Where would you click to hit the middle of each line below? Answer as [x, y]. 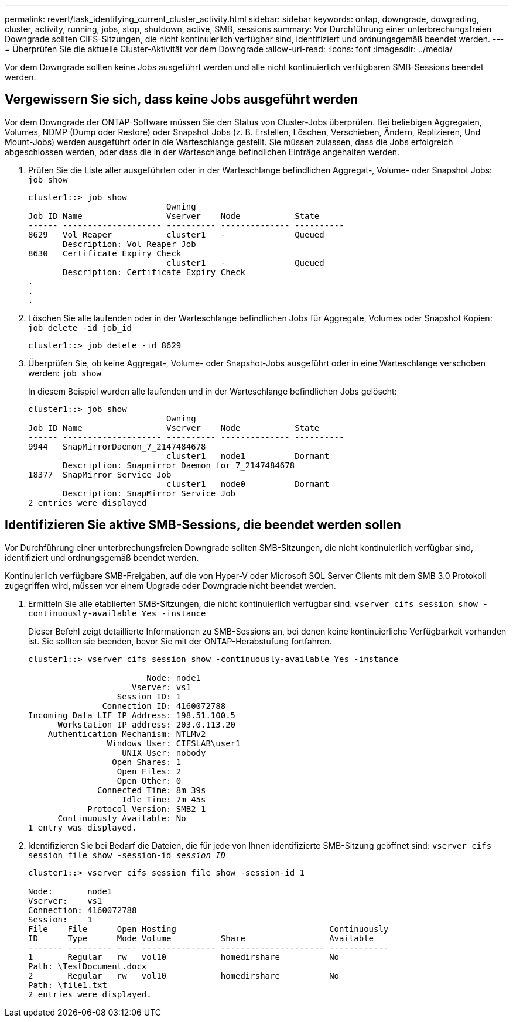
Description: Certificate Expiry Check [154, 272]
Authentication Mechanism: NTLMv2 [127, 734]
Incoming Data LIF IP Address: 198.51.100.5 [132, 715]
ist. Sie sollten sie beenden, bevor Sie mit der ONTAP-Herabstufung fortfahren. [180, 641]
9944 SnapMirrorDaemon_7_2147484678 [117, 446]
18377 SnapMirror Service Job [100, 474]
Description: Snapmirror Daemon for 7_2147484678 [179, 465]
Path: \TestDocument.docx [88, 966]
